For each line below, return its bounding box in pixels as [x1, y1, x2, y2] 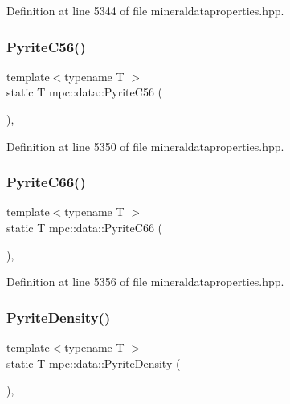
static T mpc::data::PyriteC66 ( [6, 219, 162, 235]
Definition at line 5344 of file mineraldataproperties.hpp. [6, 2, 284, 18]
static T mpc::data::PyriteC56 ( [6, 84, 162, 100]
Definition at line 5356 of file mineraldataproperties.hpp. [6, 273, 284, 290]
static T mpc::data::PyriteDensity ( [6, 354, 181, 371]
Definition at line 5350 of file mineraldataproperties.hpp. [6, 137, 284, 154]
